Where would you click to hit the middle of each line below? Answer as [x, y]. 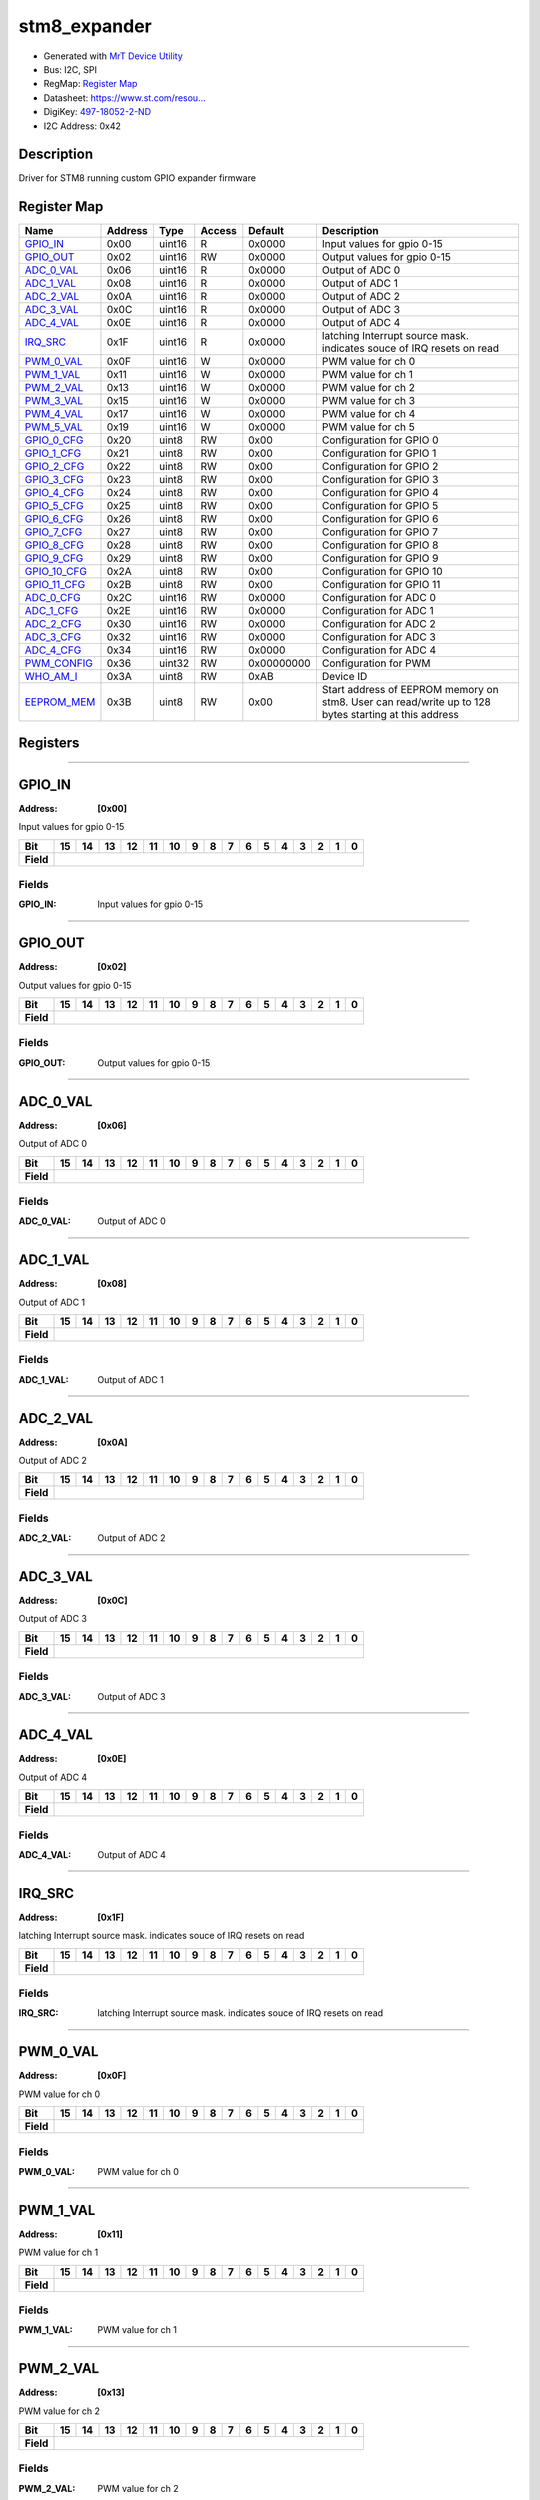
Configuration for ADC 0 [379, 598]
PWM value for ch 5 [368, 427]
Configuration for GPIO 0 [380, 440]
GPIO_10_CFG [55, 572]
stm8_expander [85, 26]
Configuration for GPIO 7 [380, 532]
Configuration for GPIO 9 [380, 558]
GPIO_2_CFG [54, 467]
